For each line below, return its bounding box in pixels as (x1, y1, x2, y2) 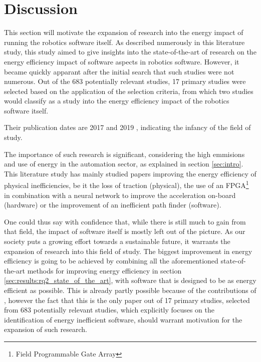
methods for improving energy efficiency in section (27, 265, 182, 275)
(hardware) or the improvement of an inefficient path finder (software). (4, 199, 221, 210)
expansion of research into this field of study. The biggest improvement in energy (4, 245, 252, 256)
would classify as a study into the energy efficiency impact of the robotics (4, 95, 229, 106)
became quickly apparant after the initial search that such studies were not (4, 66, 234, 76)
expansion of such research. (4, 324, 87, 334)
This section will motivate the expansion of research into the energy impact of (4, 27, 243, 37)
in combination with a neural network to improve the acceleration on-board (4, 189, 236, 200)
